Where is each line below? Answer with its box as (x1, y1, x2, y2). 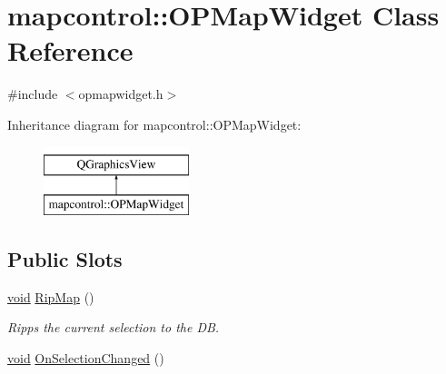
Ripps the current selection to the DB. (7, 318, 220, 337)
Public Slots (7, 245, 123, 273)
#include (7, 84, 58, 103)
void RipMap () (7, 287, 94, 306)
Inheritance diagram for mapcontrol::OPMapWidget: (7, 114, 302, 133)
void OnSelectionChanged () (7, 349, 164, 368)
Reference (7, 32, 134, 69)
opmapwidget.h (78, 84, 164, 103)
